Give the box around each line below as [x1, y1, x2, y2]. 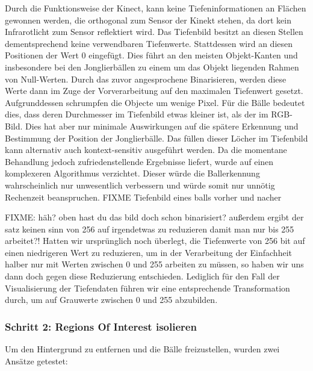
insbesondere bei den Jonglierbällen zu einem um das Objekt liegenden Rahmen [5, 60, 299, 73]
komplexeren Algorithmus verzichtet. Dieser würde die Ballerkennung [5, 167, 260, 179]
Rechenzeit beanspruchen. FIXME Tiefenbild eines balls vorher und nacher [5, 190, 282, 203]
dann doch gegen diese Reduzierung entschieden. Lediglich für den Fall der [5, 270, 280, 282]
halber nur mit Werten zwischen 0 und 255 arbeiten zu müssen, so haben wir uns [5, 258, 304, 270]
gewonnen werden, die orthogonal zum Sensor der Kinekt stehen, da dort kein [5, 13, 291, 26]
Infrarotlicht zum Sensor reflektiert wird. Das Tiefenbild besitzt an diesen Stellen [5, 25, 303, 38]
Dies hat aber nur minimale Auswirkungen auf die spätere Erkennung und [25, 119, 299, 132]
